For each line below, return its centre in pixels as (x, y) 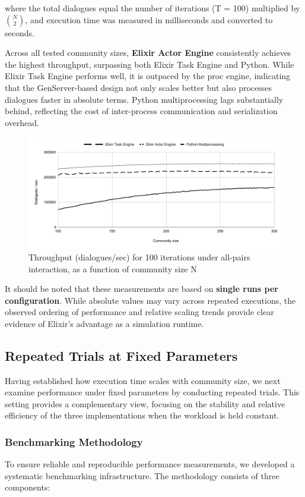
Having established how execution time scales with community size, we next (143, 380)
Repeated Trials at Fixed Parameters (121, 355)
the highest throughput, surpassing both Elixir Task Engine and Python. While (150, 64)
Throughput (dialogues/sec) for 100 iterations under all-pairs (139, 257)
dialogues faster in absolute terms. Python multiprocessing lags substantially (144, 99)
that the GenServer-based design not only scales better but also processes (139, 87)
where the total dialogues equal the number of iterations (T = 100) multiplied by (152, 8)
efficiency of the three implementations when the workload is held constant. (142, 415)
